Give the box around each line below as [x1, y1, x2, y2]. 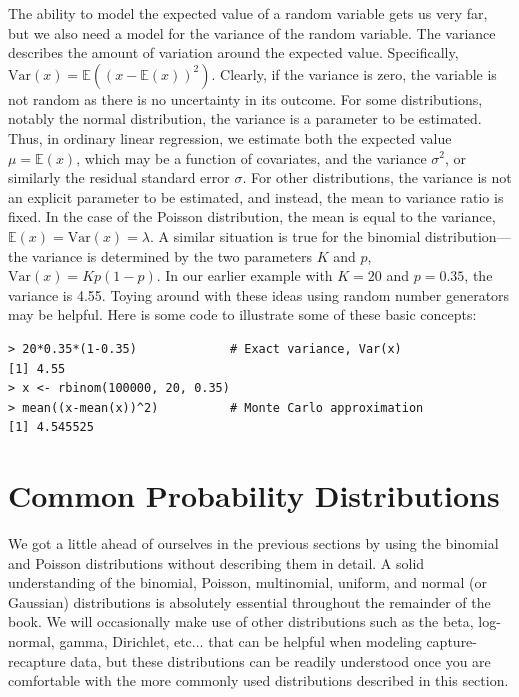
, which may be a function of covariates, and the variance [76, 147, 427, 168]
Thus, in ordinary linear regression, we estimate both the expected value [8, 127, 452, 148]
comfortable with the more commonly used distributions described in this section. [8, 670, 509, 691]
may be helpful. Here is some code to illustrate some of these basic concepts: [8, 304, 477, 325]
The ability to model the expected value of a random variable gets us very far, [8, 3, 488, 23]
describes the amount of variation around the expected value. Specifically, [8, 42, 459, 63]
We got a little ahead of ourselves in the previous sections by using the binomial [8, 533, 499, 553]
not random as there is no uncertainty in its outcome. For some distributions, [8, 88, 483, 109]
